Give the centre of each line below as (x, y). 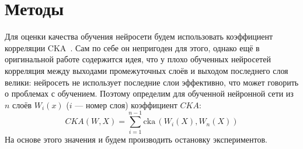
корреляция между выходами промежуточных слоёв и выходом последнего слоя (147, 70)
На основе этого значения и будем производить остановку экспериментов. (136, 139)
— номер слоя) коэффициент (126, 104)
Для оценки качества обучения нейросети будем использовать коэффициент (139, 36)
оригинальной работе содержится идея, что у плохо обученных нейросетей (138, 59)
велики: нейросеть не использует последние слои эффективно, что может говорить (152, 82)
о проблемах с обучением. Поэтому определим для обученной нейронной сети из (149, 93)
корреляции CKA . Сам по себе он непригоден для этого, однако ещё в (132, 47)
